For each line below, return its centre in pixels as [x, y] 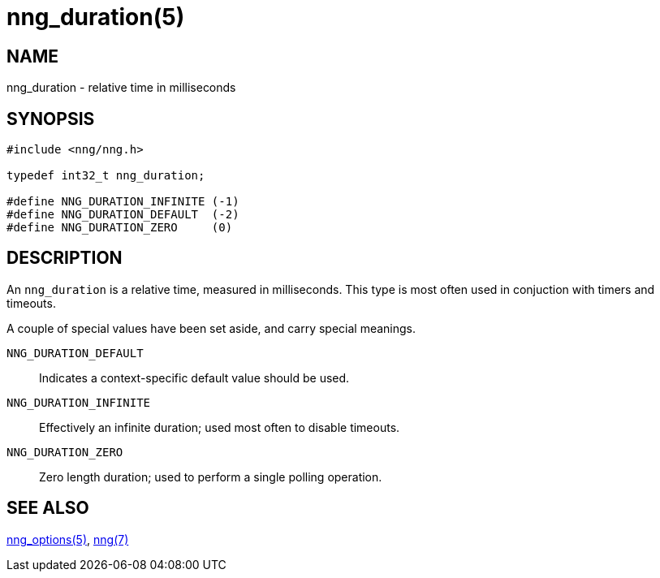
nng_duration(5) [96, 17]
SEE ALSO [48, 508]
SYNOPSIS [51, 119]
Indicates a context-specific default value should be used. [194, 377]
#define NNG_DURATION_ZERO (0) [120, 228]
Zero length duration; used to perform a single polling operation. [211, 477]
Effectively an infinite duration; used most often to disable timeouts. [220, 427]
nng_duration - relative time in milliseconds [121, 88]
